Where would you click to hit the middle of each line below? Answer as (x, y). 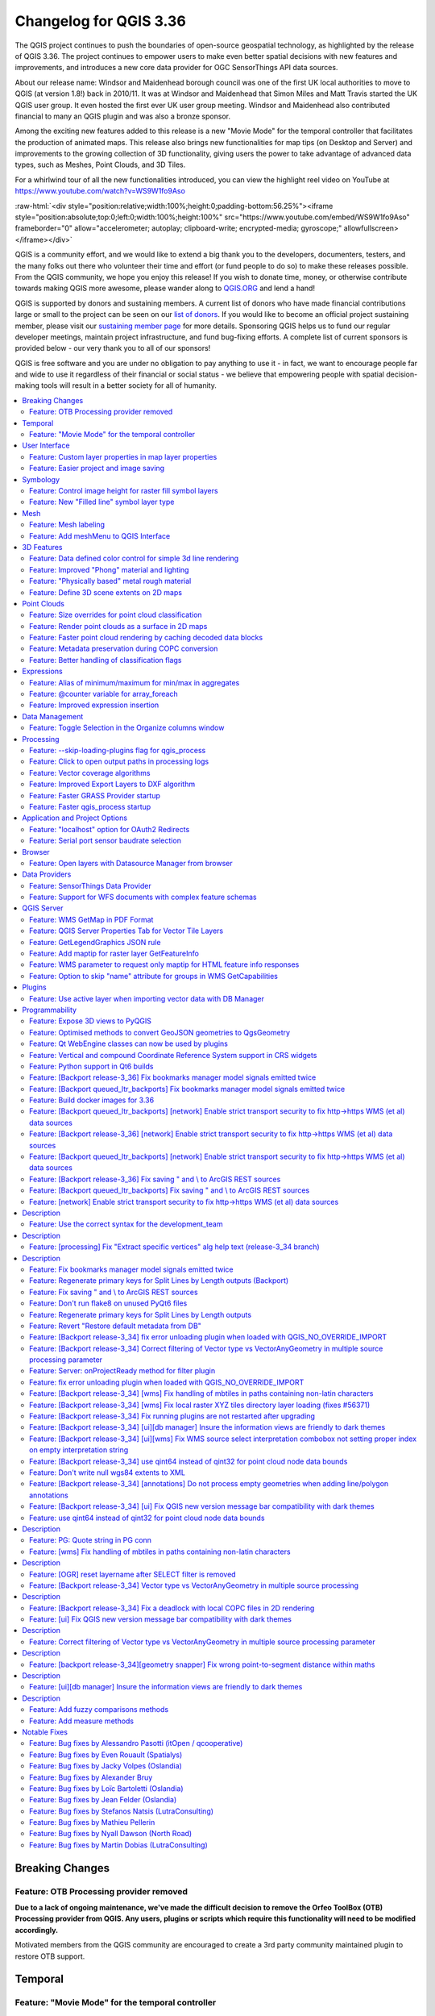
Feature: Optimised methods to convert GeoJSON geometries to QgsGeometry (159, 1032)
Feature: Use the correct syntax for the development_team (126, 1224)
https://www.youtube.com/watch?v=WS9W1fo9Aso (100, 191)
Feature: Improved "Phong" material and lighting (109, 569)
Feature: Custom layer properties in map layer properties (123, 456)
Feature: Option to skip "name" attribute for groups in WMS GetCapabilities (153, 976)
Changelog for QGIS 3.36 (101, 21)
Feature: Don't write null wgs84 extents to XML (107, 1472)
